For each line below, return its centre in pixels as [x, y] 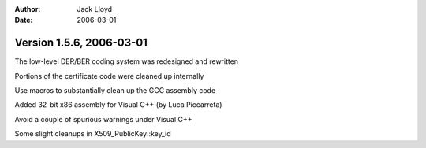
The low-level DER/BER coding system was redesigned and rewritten [127, 61]
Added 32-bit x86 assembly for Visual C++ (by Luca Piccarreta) [118, 105]
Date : [24, 20]
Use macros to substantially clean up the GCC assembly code [115, 91]
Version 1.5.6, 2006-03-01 [81, 43]
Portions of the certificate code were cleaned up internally [109, 76]
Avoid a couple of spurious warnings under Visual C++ [103, 119]
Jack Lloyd [95, 9]
